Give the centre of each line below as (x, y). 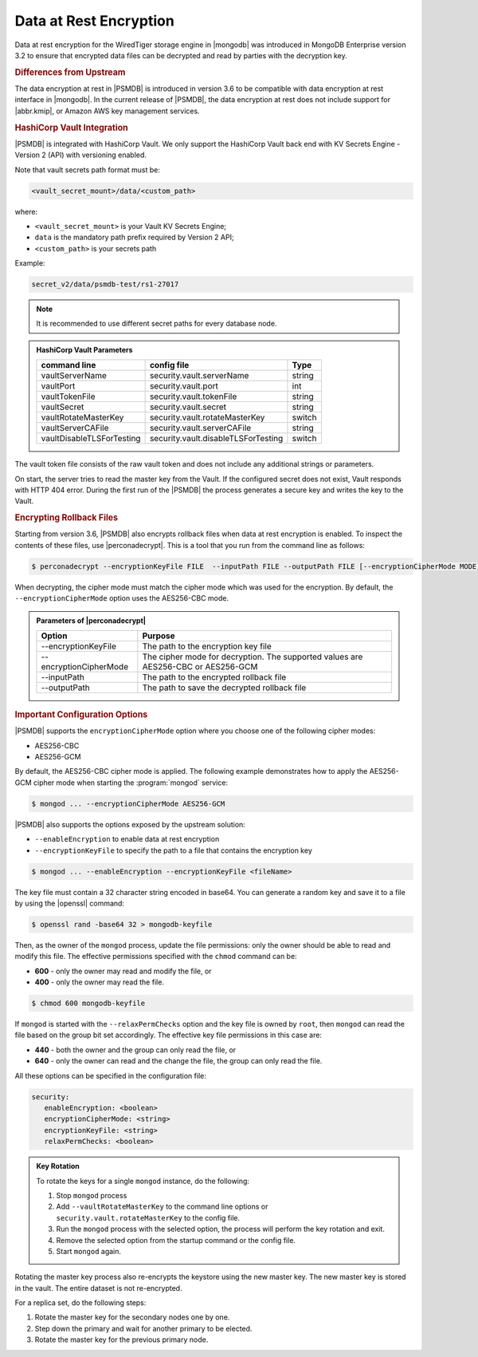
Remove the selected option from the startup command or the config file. (176, 1240)
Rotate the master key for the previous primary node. (121, 1339)
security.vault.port (184, 386)
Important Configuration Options (81, 715)
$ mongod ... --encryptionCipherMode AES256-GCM (128, 803)
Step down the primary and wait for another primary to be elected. (143, 1328)
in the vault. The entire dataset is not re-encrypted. (98, 1288)
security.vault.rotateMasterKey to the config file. (148, 1217)
